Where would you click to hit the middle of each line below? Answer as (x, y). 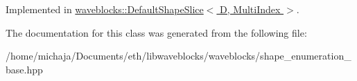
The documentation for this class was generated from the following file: (156, 32)
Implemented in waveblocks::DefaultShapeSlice (105, 9)
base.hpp (24, 69)
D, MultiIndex (250, 9)
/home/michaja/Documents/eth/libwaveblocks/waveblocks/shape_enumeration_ (178, 56)
